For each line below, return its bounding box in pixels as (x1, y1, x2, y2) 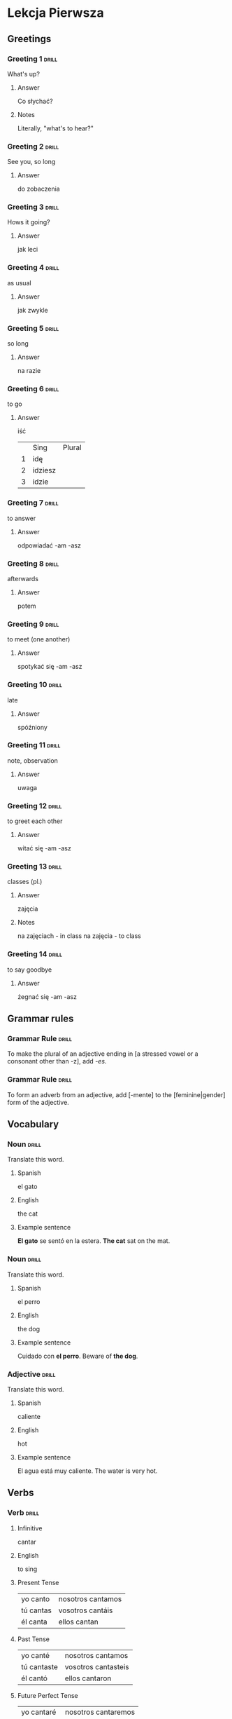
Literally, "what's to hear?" (17, 124, 94, 133)
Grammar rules (7, 1013, 74, 1025)
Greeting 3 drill (7, 202, 59, 212)
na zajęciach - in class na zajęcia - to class (17, 932, 142, 940)
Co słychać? (17, 97, 54, 105)
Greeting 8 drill (7, 559, 59, 569)
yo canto (20, 1594, 50, 1603)
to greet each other (7, 817, 63, 825)
